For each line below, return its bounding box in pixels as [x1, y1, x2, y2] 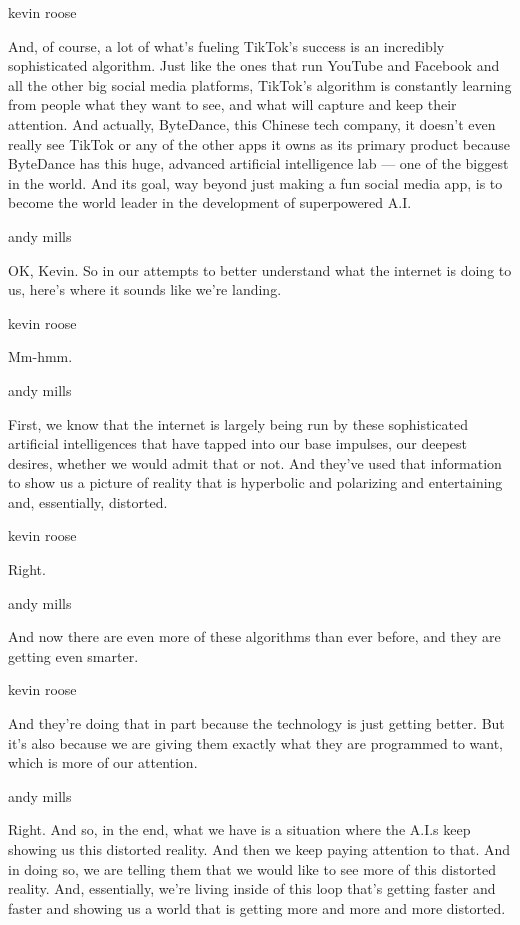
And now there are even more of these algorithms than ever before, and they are [8, 626, 501, 647]
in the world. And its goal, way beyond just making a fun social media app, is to [8, 172, 503, 193]
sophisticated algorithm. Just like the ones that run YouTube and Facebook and [8, 55, 500, 76]
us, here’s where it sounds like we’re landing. [8, 279, 282, 300]
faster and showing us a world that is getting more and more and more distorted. [8, 897, 506, 918]
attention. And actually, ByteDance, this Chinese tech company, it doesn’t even [8, 113, 496, 134]
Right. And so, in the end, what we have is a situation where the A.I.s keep [8, 819, 471, 840]
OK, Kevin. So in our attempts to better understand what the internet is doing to [8, 259, 512, 280]
